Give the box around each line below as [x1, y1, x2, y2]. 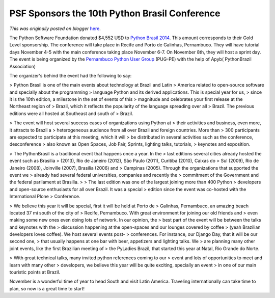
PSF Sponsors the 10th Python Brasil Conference [9, 8, 221, 19]
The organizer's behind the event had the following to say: [9, 72, 132, 78]
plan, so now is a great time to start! [9, 285, 85, 291]
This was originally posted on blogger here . [9, 25, 101, 32]
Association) [9, 63, 36, 69]
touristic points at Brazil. [9, 269, 61, 275]
